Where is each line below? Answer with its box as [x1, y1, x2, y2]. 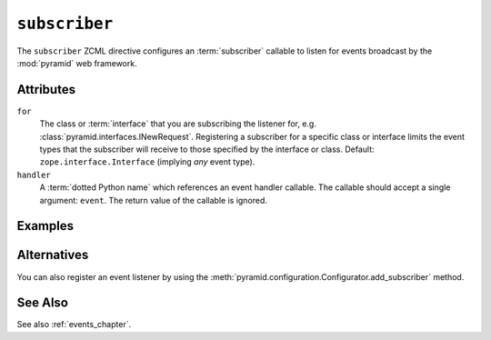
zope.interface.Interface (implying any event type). [39, 156, 256, 167]
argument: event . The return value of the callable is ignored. [39, 195, 268, 205]
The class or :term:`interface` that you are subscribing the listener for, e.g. [39, 118, 317, 129]
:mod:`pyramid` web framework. [16, 57, 137, 68]
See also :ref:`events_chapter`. [16, 319, 132, 330]
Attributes [16, 82, 76, 97]
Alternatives [16, 247, 89, 263]
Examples [16, 218, 75, 234]
